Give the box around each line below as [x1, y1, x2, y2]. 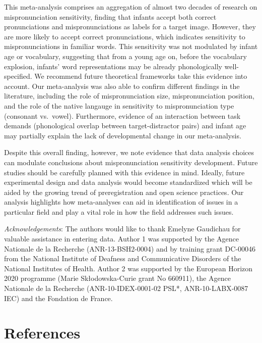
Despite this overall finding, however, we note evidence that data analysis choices [4, 147, 254, 158]
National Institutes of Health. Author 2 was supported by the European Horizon [4, 263, 253, 273]
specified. [4, 71, 32, 81]
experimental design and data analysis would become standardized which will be [4, 177, 252, 187]
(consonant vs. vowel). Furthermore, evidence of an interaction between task [4, 110, 241, 121]
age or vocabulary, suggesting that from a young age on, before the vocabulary [4, 51, 247, 61]
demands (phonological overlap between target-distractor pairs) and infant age [4, 120, 246, 131]
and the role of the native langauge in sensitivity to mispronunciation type [4, 100, 234, 111]
